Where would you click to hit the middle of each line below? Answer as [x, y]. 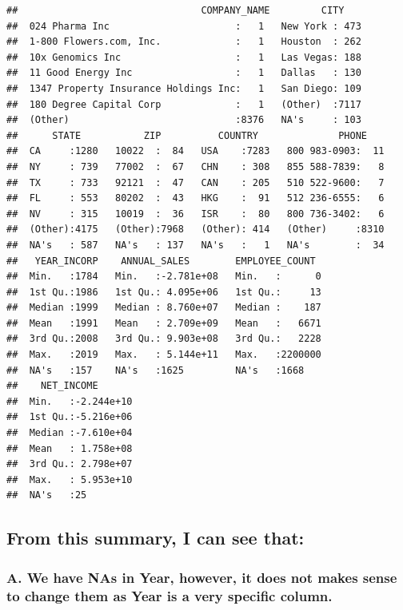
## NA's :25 [47, 495]
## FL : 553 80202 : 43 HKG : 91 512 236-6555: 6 [196, 198]
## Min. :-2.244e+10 [70, 401]
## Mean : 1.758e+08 [70, 448]
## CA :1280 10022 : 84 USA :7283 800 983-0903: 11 [196, 151]
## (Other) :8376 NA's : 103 [184, 120]
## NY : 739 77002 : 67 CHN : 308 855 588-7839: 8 [196, 166]
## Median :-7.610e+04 [70, 433]
